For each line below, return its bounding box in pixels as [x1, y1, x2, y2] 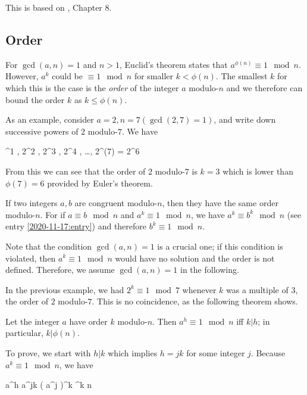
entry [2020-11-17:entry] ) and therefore [5, 220, 147, 232]
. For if [40, 208, 65, 220]
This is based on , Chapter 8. [5, 1, 112, 13]
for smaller [134, 70, 173, 82]
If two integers [5, 197, 58, 209]
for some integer [186, 347, 245, 359]
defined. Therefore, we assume [5, 263, 115, 276]
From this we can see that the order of [5, 164, 146, 177]
